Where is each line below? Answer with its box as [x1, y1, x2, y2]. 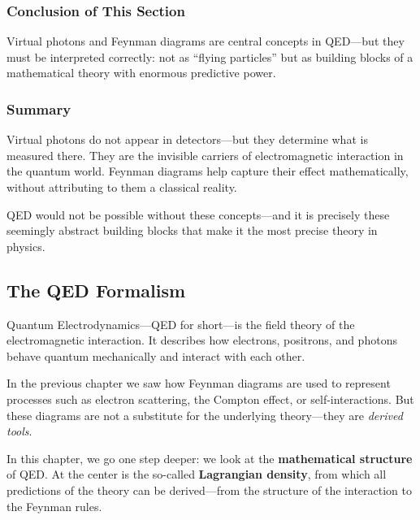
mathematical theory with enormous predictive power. [6, 64, 276, 81]
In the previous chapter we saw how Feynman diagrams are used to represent [6, 375, 391, 392]
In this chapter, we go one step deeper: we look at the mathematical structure [6, 449, 413, 466]
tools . [6, 422, 32, 440]
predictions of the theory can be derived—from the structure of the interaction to [6, 481, 412, 498]
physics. [6, 237, 45, 254]
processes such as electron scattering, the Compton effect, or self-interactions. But [6, 390, 414, 407]
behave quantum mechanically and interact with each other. [6, 347, 305, 364]
